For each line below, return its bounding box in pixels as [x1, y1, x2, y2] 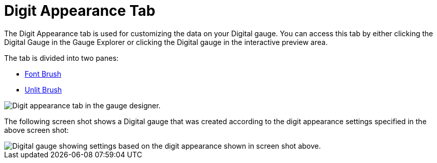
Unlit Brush [25, 85, 62, 94]
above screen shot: [4, 125, 69, 134]
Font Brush [25, 69, 62, 78]
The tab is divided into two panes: [4, 53, 119, 62]
